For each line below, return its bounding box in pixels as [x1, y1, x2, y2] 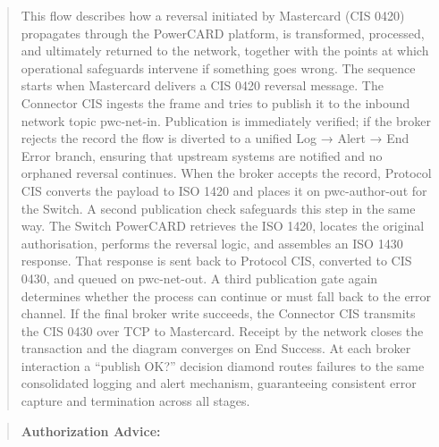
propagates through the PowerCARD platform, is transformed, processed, [21, 23, 425, 42]
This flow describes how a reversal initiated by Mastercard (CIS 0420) [21, 6, 405, 24]
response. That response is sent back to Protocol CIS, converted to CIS [21, 251, 412, 270]
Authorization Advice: [21, 421, 161, 440]
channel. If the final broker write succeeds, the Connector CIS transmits [21, 304, 416, 323]
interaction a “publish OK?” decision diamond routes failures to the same [21, 356, 425, 375]
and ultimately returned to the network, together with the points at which [21, 41, 429, 60]
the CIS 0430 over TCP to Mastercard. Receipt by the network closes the [21, 321, 424, 340]
